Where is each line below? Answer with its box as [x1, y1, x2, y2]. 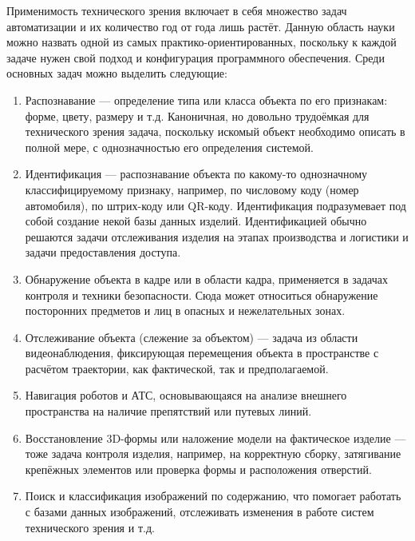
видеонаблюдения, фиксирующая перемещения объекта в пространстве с [25, 344, 379, 361]
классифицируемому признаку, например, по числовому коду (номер [25, 181, 359, 197]
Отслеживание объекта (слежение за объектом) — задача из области [25, 328, 358, 345]
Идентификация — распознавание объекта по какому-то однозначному [25, 165, 368, 182]
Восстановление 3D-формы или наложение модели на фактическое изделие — [25, 429, 406, 446]
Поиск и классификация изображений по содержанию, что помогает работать [25, 487, 401, 504]
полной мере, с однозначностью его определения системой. [25, 138, 314, 155]
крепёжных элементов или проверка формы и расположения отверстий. [25, 460, 372, 477]
